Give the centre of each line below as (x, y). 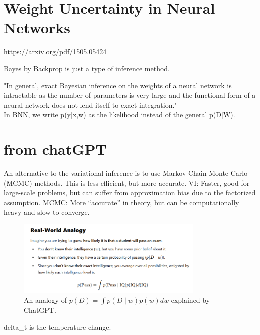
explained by (191, 300)
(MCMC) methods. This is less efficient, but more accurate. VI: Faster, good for (127, 182)
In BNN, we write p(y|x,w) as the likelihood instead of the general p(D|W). (120, 115)
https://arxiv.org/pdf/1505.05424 (55, 52)
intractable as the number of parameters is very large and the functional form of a (130, 95)
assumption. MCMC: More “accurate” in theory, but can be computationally (122, 202)
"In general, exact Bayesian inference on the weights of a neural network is (118, 85)
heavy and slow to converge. (47, 212)
